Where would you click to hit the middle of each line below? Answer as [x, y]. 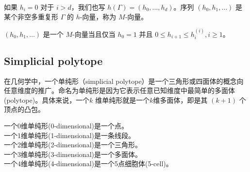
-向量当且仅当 [94, 34]
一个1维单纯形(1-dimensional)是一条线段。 [69, 135]
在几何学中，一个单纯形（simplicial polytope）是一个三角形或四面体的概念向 [124, 81]
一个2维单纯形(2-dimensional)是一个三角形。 [73, 145]
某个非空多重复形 [31, 16]
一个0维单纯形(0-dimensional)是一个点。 [66, 126]
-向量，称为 [98, 16]
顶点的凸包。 [24, 109]
